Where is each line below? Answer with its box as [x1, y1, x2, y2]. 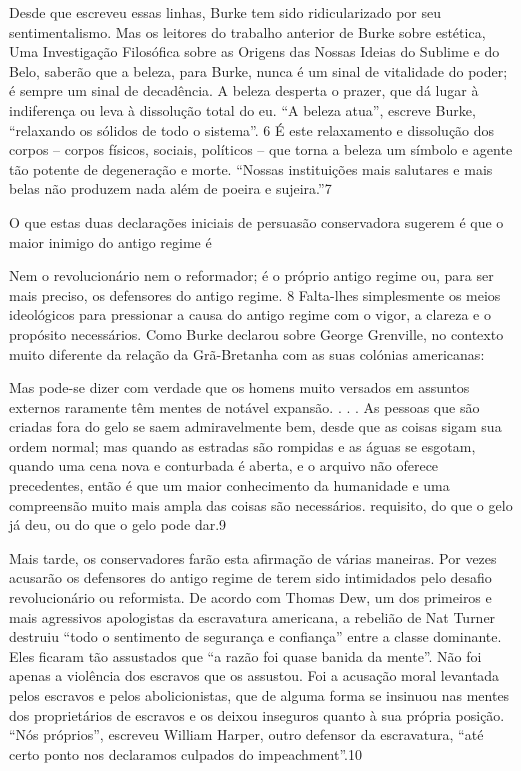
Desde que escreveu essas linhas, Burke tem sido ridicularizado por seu [9, 2, 442, 22]
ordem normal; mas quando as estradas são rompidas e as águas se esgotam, [9, 435, 476, 456]
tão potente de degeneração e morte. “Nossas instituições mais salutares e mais [9, 158, 493, 179]
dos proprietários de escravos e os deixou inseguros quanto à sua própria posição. [9, 704, 505, 725]
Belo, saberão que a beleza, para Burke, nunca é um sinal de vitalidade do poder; [9, 60, 508, 81]
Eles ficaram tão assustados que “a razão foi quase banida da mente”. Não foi [9, 645, 482, 666]
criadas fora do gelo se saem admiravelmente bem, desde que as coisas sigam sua [9, 416, 502, 437]
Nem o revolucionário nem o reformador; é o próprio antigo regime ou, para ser [9, 265, 494, 286]
